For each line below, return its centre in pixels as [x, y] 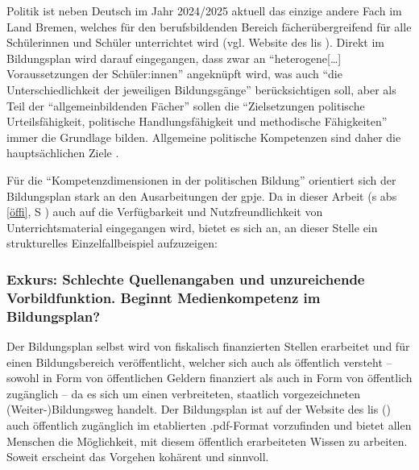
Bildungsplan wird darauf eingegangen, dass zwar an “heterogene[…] [174, 58]
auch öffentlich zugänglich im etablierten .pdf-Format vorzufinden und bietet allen [209, 424]
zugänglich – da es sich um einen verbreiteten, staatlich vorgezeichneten [183, 393]
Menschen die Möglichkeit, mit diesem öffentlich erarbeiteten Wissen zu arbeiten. [207, 441]
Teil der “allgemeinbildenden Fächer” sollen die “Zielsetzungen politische [186, 105]
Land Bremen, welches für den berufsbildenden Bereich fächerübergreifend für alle [209, 26]
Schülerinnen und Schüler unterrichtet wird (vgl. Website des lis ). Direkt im [195, 42]
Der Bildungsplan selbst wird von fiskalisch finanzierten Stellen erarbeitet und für [208, 345]
